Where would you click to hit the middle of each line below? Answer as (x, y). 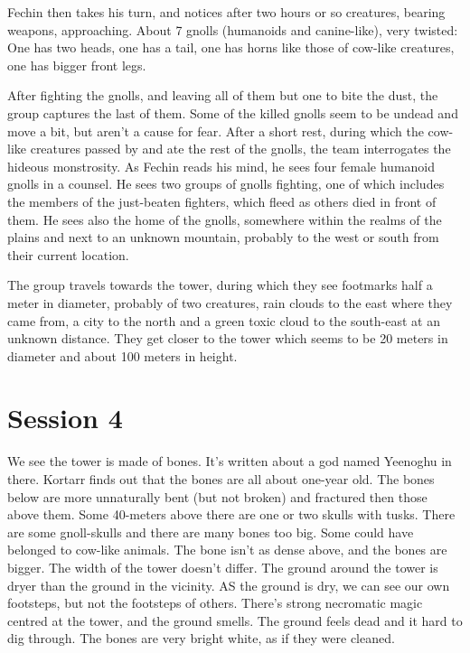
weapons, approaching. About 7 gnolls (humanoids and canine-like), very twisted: (233, 29)
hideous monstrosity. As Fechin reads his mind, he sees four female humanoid (221, 166)
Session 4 (65, 418)
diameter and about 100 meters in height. (122, 355)
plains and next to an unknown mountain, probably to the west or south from (223, 237)
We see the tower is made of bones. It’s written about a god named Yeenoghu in (230, 461)
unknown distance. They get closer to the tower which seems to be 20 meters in (228, 338)
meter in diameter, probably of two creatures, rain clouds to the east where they (230, 302)
